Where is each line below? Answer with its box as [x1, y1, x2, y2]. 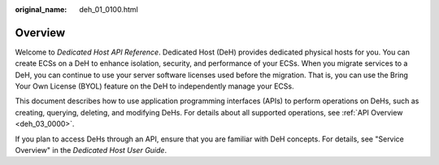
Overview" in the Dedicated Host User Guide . [15, 145, 167, 155]
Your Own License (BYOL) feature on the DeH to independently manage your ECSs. [15, 81, 294, 91]
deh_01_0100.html [79, 5, 138, 14]
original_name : [15, 5, 67, 14]
